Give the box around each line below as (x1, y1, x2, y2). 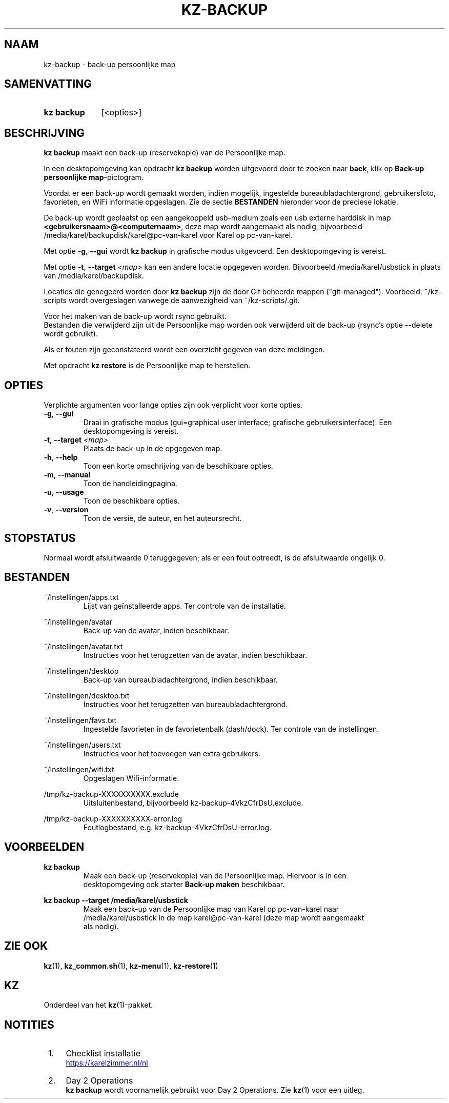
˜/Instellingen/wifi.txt (44, 765, 114, 774)
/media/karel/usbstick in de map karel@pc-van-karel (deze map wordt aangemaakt (83, 913, 364, 922)
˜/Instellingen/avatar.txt (44, 641, 123, 651)
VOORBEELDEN (4, 840, 85, 854)
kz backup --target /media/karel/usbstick (44, 895, 188, 905)
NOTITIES (4, 1018, 54, 1031)
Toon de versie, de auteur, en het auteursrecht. (83, 514, 242, 523)
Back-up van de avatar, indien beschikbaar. (83, 626, 230, 635)
